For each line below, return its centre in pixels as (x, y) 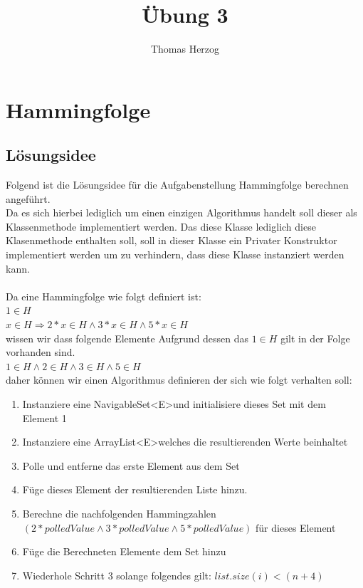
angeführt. (28, 198)
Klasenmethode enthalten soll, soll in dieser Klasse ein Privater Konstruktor (172, 240)
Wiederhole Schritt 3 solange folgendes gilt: (117, 575)
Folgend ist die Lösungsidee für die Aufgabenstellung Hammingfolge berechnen (177, 185)
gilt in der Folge (315, 338)
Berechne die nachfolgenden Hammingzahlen (119, 513)
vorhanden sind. (41, 352)
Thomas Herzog (185, 49)
